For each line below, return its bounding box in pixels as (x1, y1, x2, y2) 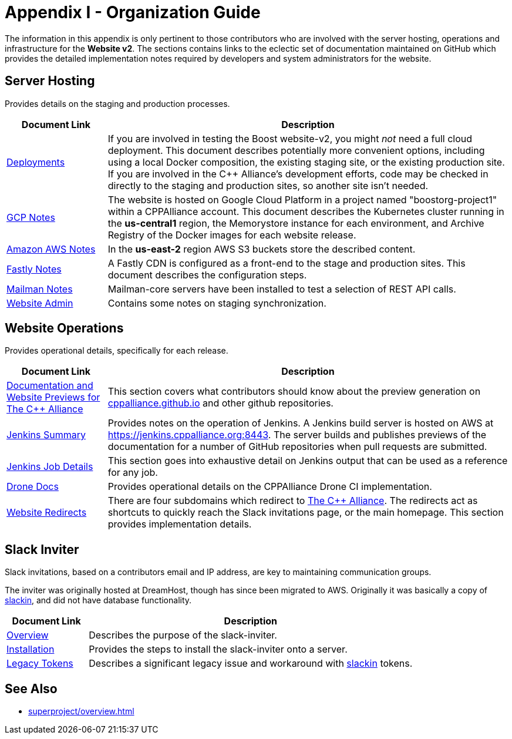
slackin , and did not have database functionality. (5, 595, 192, 606)
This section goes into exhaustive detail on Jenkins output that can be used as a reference (107, 455, 508, 467)
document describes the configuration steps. (107, 268, 307, 281)
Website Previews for (6, 391, 100, 404)
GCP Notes (6, 211, 55, 223)
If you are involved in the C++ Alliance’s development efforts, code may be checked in (107, 167, 489, 180)
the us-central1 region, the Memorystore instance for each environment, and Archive (107, 217, 484, 229)
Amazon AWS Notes (6, 243, 96, 255)
